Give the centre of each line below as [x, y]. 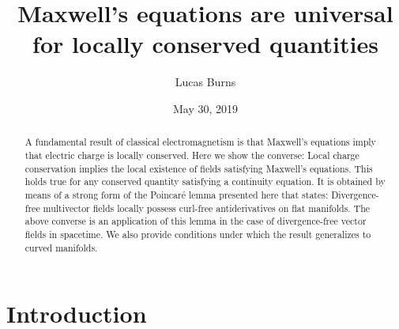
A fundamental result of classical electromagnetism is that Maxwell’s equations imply [200, 142]
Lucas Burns [205, 82]
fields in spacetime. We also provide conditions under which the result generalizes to [198, 234]
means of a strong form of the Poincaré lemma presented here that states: [177, 194]
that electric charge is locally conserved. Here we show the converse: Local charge [192, 155]
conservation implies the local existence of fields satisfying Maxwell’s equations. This [199, 168]
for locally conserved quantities [205, 44]
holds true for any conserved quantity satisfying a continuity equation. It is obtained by [205, 182]
